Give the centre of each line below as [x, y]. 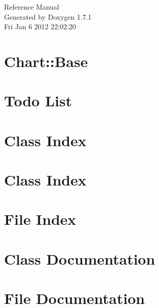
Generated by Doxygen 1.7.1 [48, 16]
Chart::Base [46, 61]
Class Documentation [80, 258]
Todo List [38, 101]
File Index [40, 219]
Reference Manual [32, 7]
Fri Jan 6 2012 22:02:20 [40, 26]
